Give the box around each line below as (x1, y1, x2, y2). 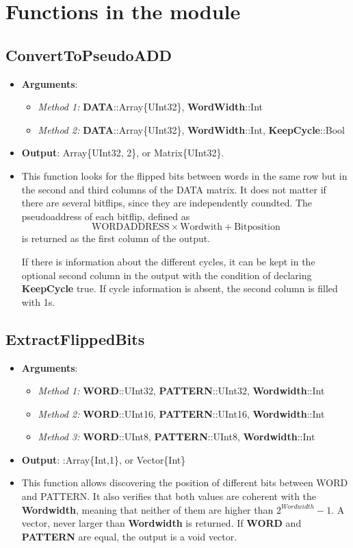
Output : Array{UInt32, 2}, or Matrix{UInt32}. (21, 145, 224, 160)
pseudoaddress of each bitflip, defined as (21, 209, 190, 223)
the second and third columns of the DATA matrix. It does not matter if (21, 182, 326, 196)
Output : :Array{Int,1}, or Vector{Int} (21, 452, 186, 466)
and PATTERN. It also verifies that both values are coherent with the (21, 489, 317, 503)
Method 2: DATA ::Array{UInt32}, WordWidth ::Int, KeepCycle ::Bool (38, 122, 345, 136)
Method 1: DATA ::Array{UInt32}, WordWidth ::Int (38, 99, 263, 114)
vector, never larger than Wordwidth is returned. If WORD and (21, 516, 302, 530)
